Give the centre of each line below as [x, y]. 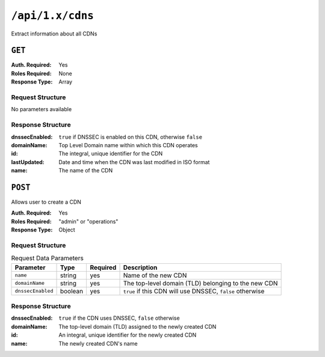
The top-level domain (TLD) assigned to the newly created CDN [138, 326]
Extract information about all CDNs [54, 34]
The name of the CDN [86, 171]
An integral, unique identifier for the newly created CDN [128, 335]
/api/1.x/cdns [53, 16]
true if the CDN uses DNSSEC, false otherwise [119, 318]
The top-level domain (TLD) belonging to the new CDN [200, 283]
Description [140, 267]
